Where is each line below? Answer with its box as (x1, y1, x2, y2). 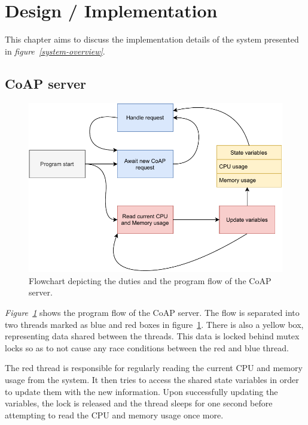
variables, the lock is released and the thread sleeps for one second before (5, 397, 273, 409)
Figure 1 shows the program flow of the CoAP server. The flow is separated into (5, 306, 300, 318)
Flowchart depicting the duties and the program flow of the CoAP (29, 274, 272, 287)
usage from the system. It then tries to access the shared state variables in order (5, 373, 299, 385)
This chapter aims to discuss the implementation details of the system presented (5, 33, 299, 46)
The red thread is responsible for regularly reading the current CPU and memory (5, 361, 303, 374)
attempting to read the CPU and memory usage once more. (5, 408, 224, 421)
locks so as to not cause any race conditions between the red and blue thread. (5, 341, 289, 354)
